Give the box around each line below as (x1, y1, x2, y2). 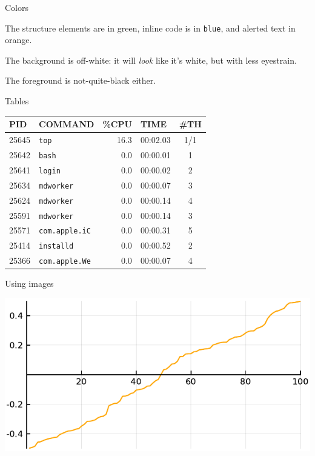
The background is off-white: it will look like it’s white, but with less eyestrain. (5, 53, 297, 66)
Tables (5, 95, 29, 107)
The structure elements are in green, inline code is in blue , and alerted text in (5, 21, 296, 34)
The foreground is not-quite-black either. (5, 74, 156, 87)
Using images (5, 277, 54, 290)
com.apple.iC (39, 227, 91, 236)
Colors (5, 1, 29, 13)
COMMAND (39, 118, 94, 130)
